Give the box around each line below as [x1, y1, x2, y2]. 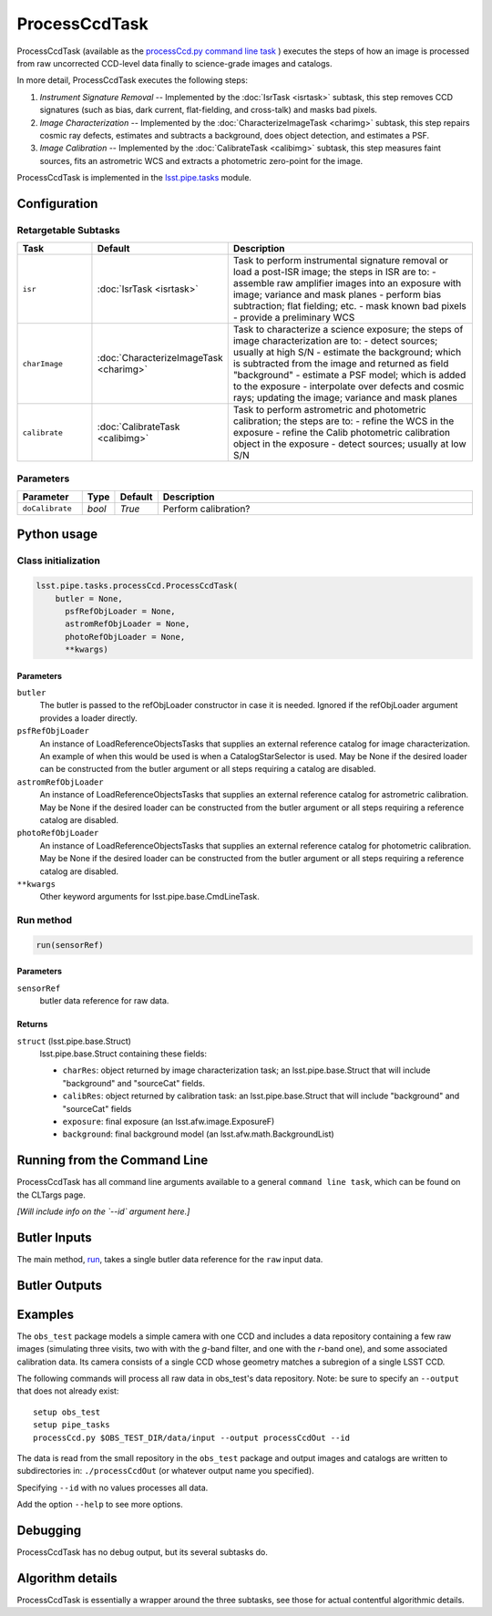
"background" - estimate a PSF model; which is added [232, 369, 466, 382]
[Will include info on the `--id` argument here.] [16, 1206, 190, 1217]
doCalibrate [22, 504, 72, 514]
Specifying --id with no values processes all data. [16, 1482, 209, 1493]
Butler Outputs [16, 1277, 102, 1293]
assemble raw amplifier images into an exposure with [232, 277, 462, 290]
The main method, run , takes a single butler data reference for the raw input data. [16, 1253, 323, 1264]
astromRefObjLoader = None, [65, 619, 190, 629]
